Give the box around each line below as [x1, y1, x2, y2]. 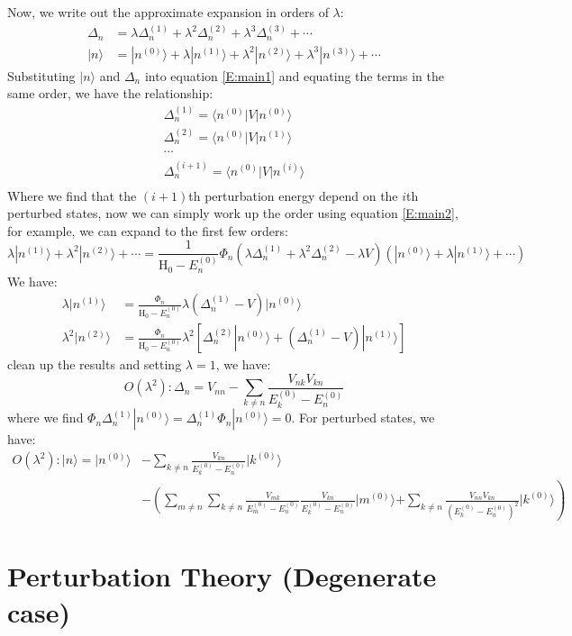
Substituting [7, 66, 76, 85]
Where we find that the [7, 186, 137, 204]
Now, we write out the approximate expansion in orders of [7, 3, 329, 21]
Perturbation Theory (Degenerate [7, 558, 437, 595]
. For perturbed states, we [291, 408, 435, 427]
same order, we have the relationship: [7, 84, 213, 103]
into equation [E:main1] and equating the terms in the [144, 66, 444, 85]
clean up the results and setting [7, 355, 182, 374]
